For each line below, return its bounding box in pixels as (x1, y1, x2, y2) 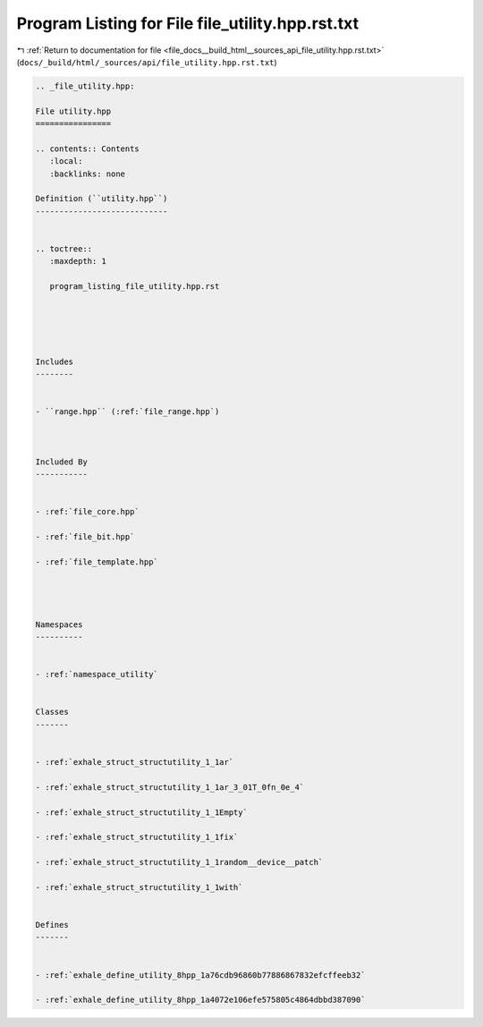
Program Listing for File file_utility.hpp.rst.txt (16, 13, 360, 33)
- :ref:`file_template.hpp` (35, 556, 158, 567)
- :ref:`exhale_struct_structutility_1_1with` (35, 882, 243, 892)
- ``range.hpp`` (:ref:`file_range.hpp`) (35, 407, 220, 417)
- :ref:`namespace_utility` (35, 669, 158, 680)
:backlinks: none (49, 168, 125, 179)
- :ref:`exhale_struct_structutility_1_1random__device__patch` (35, 857, 324, 868)
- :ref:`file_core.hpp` (35, 506, 140, 517)
